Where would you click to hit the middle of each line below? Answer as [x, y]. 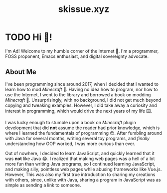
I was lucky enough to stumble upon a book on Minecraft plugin [71, 122]
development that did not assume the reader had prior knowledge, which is [83, 128]
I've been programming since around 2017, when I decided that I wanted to [82, 84]
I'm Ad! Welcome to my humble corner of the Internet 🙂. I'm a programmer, [82, 51]
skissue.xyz [84, 9]
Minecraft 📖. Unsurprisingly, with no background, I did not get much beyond [83, 100]
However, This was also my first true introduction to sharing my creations [80, 174]
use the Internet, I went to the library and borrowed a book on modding [78, 95]
